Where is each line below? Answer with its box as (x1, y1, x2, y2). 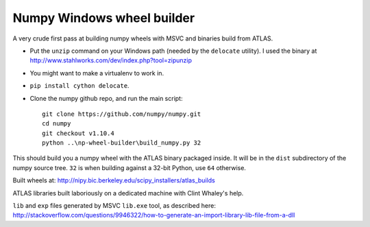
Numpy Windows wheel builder (12, 10, 195, 25)
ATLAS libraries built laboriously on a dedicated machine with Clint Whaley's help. (12, 189, 244, 197)
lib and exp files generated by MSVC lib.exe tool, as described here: (12, 202, 216, 210)
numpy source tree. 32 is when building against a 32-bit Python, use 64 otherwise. (12, 163, 247, 171)
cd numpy (42, 120, 71, 128)
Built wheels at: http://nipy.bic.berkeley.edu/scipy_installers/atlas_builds (12, 176, 215, 184)
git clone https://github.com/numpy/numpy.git (42, 110, 201, 118)
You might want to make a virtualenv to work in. (29, 69, 164, 77)
